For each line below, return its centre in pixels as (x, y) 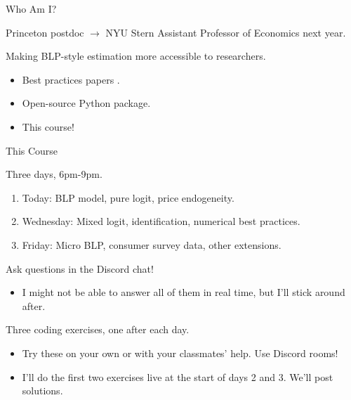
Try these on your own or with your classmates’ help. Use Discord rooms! (180, 353)
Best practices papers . (71, 79)
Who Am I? (31, 8)
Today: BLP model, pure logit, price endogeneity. (128, 197)
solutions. (42, 391)
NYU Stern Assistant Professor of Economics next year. (226, 32)
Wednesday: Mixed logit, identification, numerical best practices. (161, 221)
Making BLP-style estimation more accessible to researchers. (136, 56)
